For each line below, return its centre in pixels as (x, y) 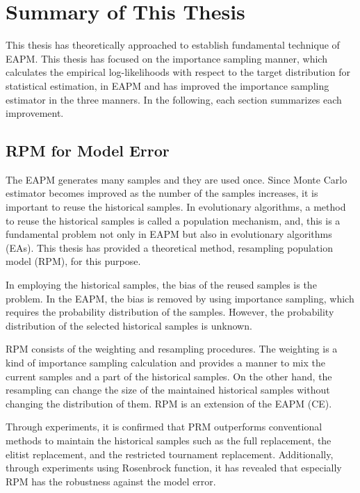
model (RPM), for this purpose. (73, 261)
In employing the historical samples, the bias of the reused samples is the (161, 285)
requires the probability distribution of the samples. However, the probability (170, 312)
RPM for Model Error (88, 151)
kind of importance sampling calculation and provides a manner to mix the (165, 363)
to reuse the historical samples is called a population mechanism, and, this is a (173, 220)
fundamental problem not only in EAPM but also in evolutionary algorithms (169, 234)
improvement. (35, 113)
